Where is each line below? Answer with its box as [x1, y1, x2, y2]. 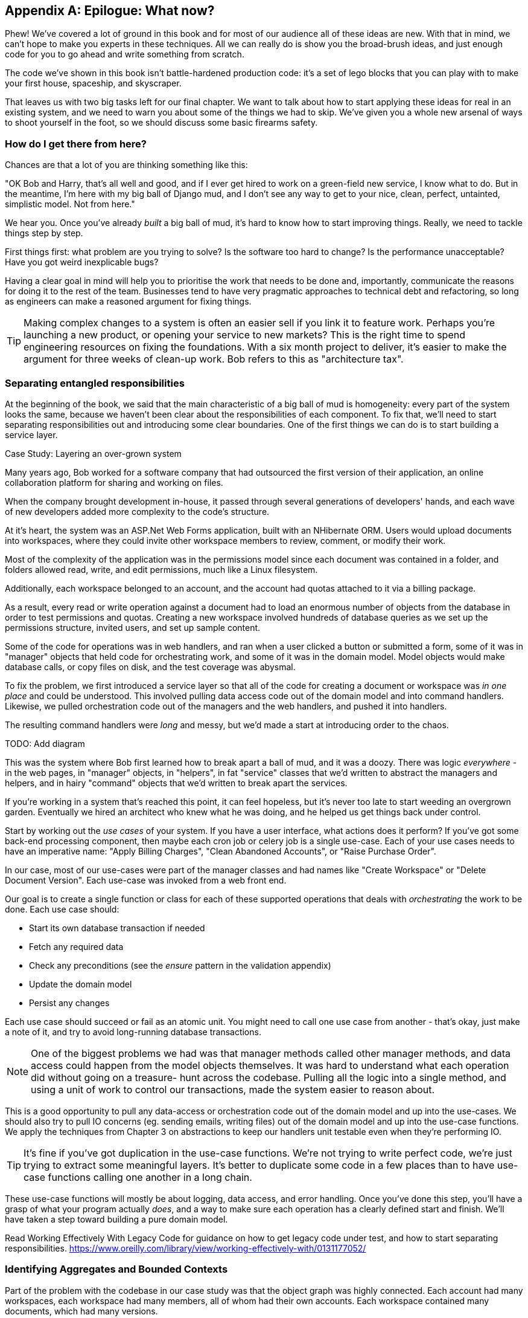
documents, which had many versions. [5, 1305, 158, 1316]
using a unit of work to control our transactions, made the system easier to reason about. [31, 1083, 435, 1096]
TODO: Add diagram [5, 738, 85, 749]
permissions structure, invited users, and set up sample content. [5, 622, 261, 633]
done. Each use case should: [5, 903, 119, 914]
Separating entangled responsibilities [5, 376, 185, 389]
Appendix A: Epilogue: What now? [5, 3, 215, 18]
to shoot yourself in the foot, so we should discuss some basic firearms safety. [5, 117, 318, 128]
